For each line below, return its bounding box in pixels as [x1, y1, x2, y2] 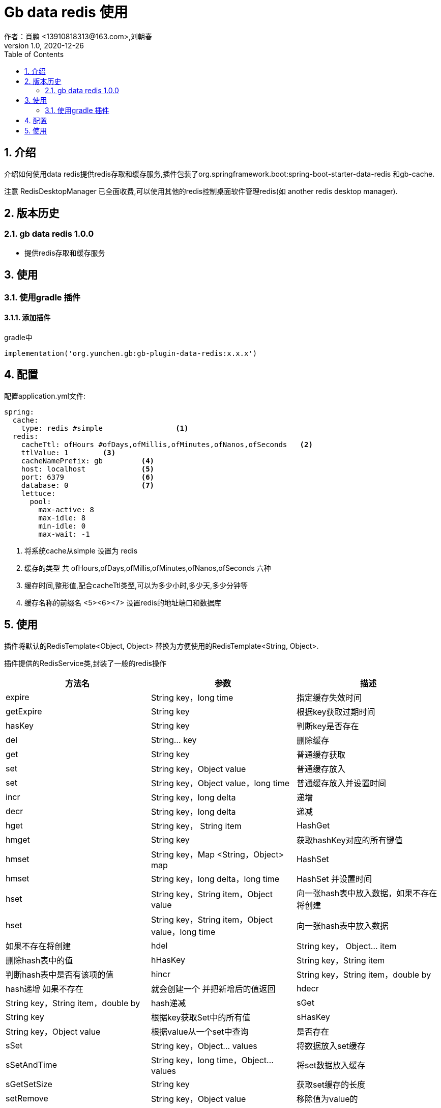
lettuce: [21, 489, 56, 497]
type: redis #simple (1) [21, 424, 189, 432]
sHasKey [296, 1011, 330, 1022]
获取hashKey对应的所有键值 [296, 835, 403, 845]
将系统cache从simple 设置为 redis [24, 546, 138, 555]
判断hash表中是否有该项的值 [6, 969, 114, 980]
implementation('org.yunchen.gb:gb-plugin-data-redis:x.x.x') [4, 349, 257, 357]
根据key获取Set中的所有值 [151, 1012, 251, 1022]
